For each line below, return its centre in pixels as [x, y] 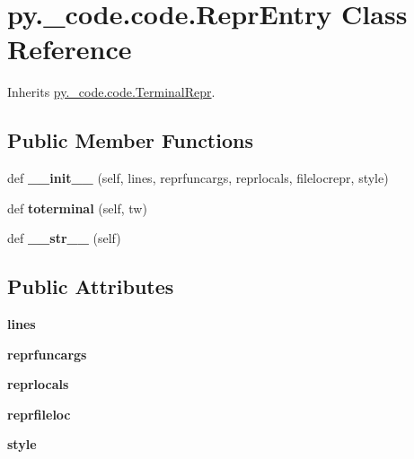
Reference [70, 49]
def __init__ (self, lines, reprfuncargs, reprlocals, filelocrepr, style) [198, 178]
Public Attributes [91, 286]
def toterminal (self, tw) [77, 208]
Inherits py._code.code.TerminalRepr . [111, 92]
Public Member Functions [130, 140]
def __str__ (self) [64, 238]
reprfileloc [39, 414]
